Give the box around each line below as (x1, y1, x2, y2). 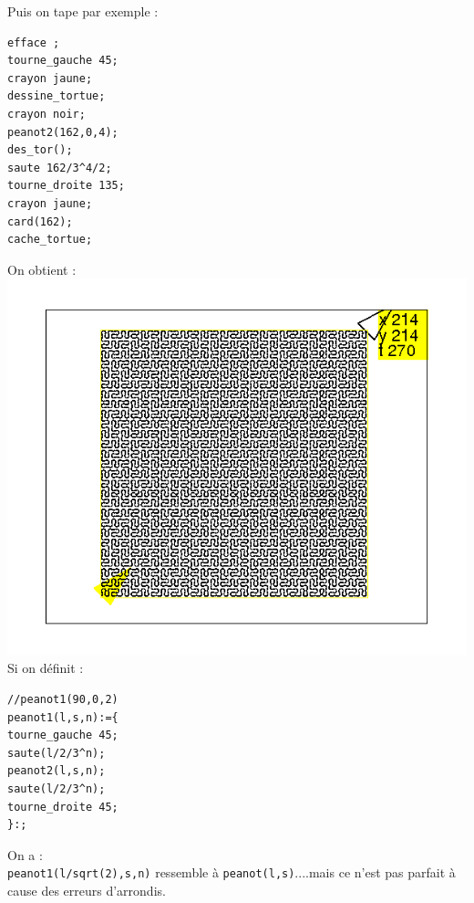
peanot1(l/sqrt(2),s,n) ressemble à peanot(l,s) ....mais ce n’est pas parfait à (7, 863, 456, 882)
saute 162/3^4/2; (7, 161, 112, 174)
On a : (7, 845, 43, 864)
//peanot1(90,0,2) (7, 692, 118, 706)
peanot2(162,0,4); (7, 125, 118, 139)
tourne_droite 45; (7, 800, 118, 814)
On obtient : (7, 259, 77, 278)
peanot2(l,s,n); (7, 764, 106, 778)
